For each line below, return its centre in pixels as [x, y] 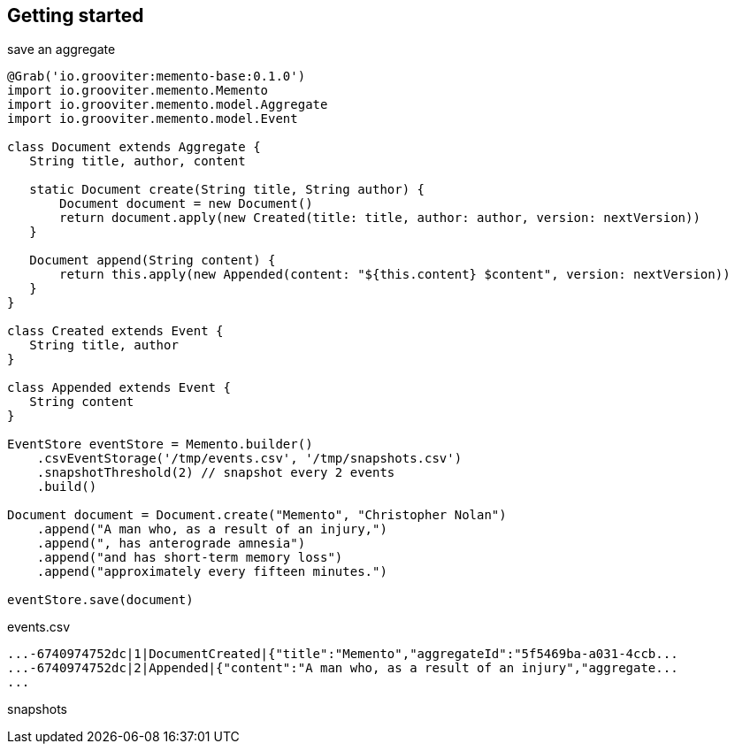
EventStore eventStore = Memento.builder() [160, 444]
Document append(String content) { [153, 261]
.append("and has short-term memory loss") [190, 558]
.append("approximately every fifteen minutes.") [212, 572]
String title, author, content [138, 161]
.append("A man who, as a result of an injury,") [212, 529]
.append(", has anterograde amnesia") [171, 544]
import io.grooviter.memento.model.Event [153, 119]
